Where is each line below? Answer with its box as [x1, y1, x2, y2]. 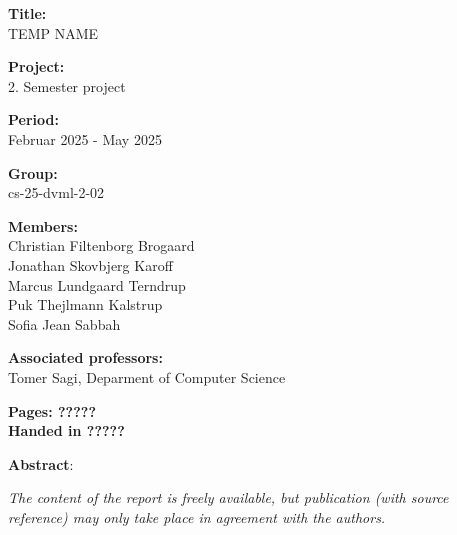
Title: [8, 3, 47, 23]
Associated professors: [8, 347, 163, 368]
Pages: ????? [8, 400, 97, 421]
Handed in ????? [8, 420, 125, 441]
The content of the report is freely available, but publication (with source [8, 487, 449, 508]
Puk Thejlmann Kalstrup [8, 294, 163, 315]
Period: [8, 109, 59, 130]
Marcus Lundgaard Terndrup [8, 274, 186, 295]
